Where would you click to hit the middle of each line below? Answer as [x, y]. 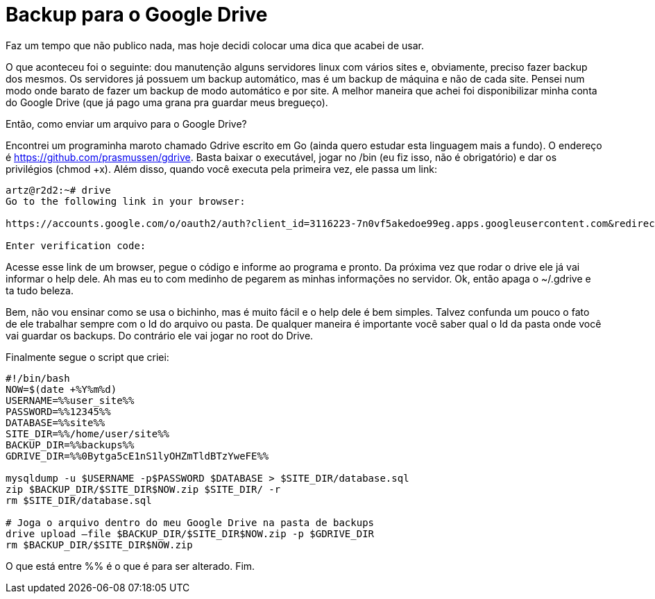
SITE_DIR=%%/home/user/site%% [88, 433]
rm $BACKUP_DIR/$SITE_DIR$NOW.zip [99, 545]
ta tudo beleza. [40, 290]
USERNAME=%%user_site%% [70, 400]
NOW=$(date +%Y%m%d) [61, 389]
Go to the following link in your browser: [126, 201]
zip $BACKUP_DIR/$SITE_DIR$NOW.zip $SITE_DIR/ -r [143, 489]
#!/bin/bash [38, 378]
